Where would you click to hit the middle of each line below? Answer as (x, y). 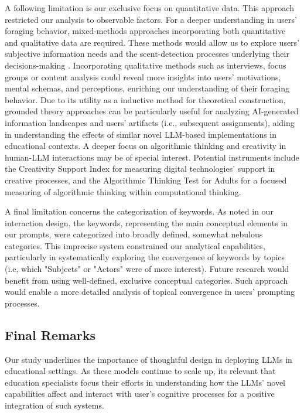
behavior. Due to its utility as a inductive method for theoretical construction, (145, 99)
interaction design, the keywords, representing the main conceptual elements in (146, 222)
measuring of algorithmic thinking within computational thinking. (123, 191)
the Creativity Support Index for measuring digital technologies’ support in (140, 169)
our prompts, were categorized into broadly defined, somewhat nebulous (134, 234)
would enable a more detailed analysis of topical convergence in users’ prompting (150, 292)
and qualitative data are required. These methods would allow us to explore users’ (152, 42)
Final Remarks (50, 334)
